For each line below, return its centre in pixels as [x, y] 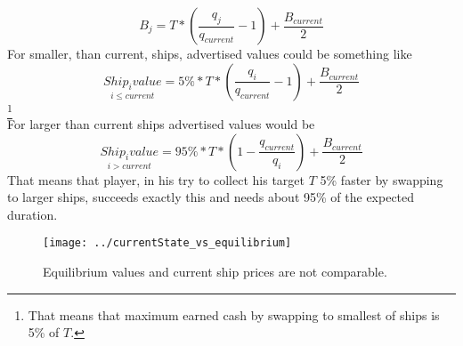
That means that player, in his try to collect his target [156, 179]
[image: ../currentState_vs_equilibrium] [167, 243]
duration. [32, 214]
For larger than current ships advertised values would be [161, 123]
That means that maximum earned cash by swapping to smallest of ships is [234, 314]
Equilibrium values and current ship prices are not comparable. [215, 271]
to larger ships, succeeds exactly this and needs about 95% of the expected [211, 197]
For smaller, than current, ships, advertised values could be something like [210, 53]
